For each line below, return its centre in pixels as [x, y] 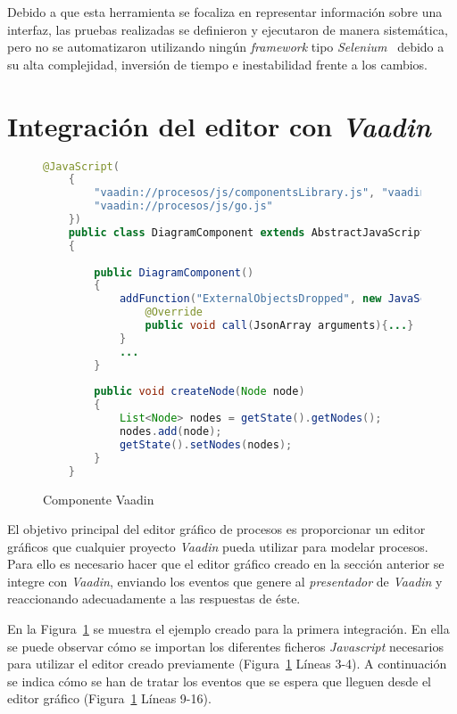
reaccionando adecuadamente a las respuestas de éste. [154, 599]
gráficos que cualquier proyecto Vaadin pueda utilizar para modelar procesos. [218, 546]
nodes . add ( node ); [170, 431]
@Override [174, 312]
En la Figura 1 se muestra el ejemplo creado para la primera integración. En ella [228, 629]
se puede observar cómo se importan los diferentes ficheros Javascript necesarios [225, 646]
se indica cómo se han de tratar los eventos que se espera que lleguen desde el [220, 681]
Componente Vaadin [99, 499]
